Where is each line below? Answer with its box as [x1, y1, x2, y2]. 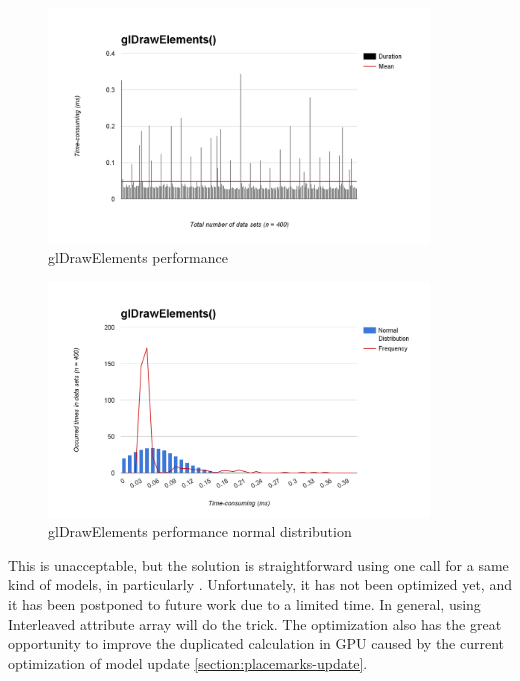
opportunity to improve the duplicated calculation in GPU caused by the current [8, 633, 505, 654]
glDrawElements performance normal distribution [48, 521, 352, 542]
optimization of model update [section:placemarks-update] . [8, 652, 368, 673]
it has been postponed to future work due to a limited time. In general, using [8, 593, 481, 614]
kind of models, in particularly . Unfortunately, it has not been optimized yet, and [8, 574, 512, 595]
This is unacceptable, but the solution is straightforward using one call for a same [8, 554, 509, 575]
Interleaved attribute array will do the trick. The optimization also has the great [8, 613, 502, 634]
